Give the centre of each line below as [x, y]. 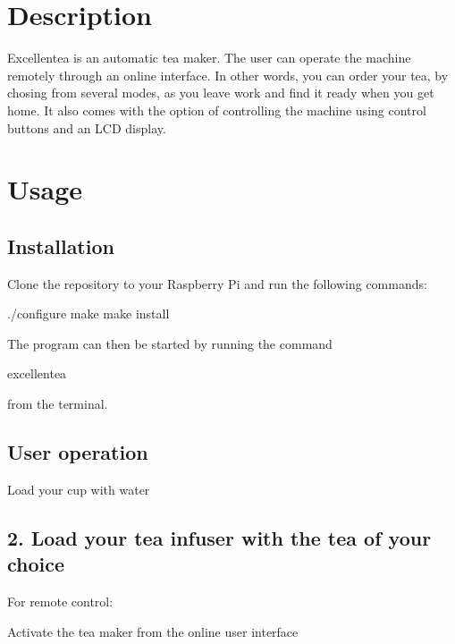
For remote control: [60, 602]
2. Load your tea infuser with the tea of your [219, 537]
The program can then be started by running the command [170, 343]
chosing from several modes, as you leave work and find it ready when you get [221, 93]
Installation [61, 246]
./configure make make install [88, 314]
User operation [78, 452]
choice [36, 564]
